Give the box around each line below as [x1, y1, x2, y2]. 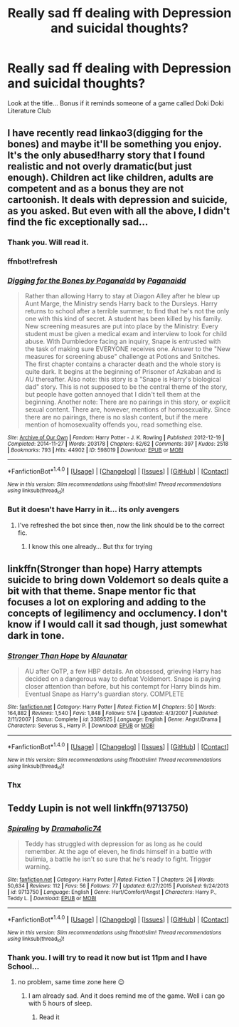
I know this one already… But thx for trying [28, 542, 153, 551]
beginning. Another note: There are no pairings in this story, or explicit [24, 397, 230, 407]
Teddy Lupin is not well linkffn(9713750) [7, 802, 189, 814]
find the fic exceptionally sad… [7, 216, 149, 229]
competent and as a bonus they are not [7, 183, 184, 195]
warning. [24, 862, 51, 871]
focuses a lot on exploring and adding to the [7, 596, 206, 608]
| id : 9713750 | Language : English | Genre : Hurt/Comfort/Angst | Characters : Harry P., [7, 889, 217, 896]
